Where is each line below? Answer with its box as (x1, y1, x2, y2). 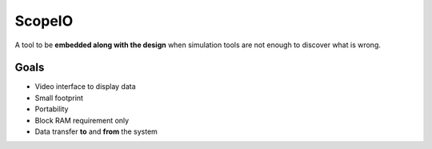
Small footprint (34, 93, 84, 103)
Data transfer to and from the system (34, 127, 158, 136)
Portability (34, 104, 69, 114)
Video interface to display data (34, 82, 136, 91)
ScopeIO (14, 12, 74, 30)
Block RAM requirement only (34, 115, 130, 125)
